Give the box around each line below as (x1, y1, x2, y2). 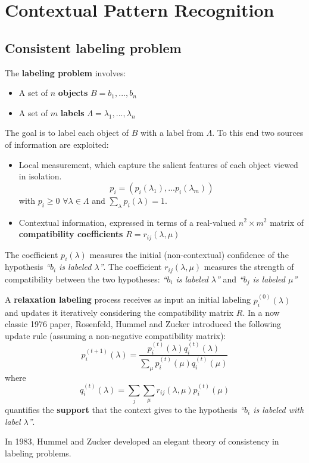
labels (60, 106, 85, 119)
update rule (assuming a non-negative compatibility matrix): (5, 329, 226, 341)
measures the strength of (204, 260, 294, 273)
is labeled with (253, 403, 304, 415)
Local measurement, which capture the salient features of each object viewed (18, 158, 298, 170)
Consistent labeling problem (5, 38, 182, 57)
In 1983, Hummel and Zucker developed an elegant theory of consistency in (5, 435, 279, 448)
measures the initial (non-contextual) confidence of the (89, 248, 289, 260)
